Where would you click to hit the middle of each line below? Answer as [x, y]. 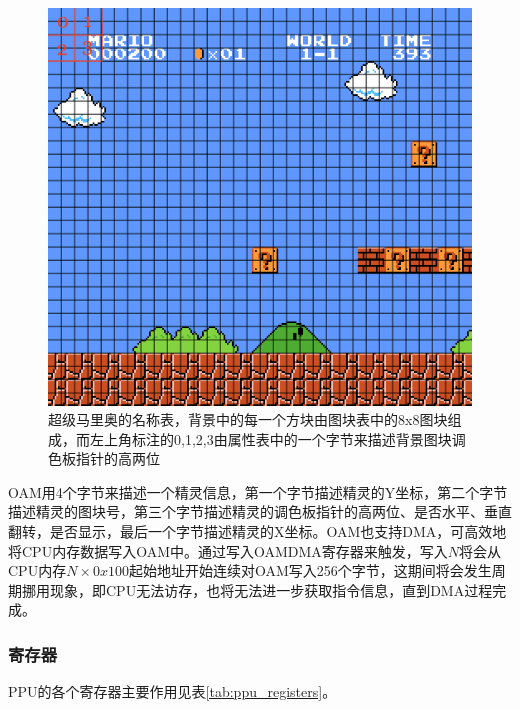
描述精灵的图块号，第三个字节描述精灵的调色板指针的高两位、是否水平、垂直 [260, 511]
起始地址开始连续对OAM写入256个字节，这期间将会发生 [310, 570]
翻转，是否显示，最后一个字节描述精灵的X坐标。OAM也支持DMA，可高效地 [257, 531]
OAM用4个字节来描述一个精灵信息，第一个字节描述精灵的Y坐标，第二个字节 [258, 491]
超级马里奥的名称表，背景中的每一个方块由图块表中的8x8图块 [248, 419]
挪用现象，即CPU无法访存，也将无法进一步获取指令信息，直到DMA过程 [257, 589]
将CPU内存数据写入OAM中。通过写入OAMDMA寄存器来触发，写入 [228, 550]
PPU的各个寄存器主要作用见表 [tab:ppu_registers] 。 [172, 691]
